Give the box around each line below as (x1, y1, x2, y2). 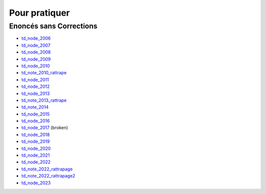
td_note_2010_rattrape (21, 70, 66, 76)
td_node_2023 (21, 180, 51, 186)
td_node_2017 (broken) (21, 125, 68, 131)
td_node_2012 (21, 83, 50, 89)
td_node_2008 (21, 49, 51, 55)
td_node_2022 (21, 159, 51, 165)
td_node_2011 (21, 77, 49, 83)
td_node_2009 (21, 56, 51, 62)
